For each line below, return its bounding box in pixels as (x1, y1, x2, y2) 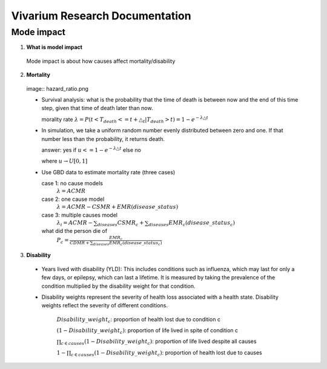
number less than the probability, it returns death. (41, 135, 165, 142)
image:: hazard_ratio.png (26, 85, 89, 92)
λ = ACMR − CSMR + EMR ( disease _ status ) (56, 203, 179, 211)
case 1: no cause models (41, 180, 103, 187)
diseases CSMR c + (97, 220, 144, 228)
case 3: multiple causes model (41, 212, 118, 219)
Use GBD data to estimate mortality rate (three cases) (41, 168, 176, 175)
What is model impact (26, 44, 83, 51)
